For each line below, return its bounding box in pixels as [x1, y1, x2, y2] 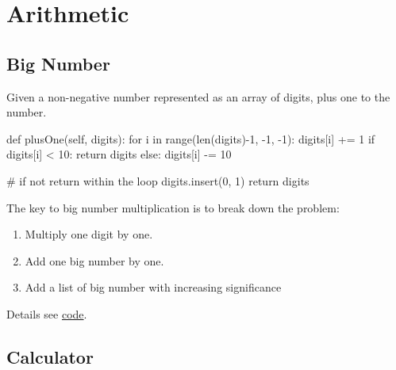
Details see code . [6, 305, 87, 322]
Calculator [6, 344, 94, 368]
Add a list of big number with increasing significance [25, 279, 282, 296]
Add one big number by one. [25, 252, 164, 269]
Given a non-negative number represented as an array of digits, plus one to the [6, 88, 390, 105]
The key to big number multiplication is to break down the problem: [6, 199, 340, 216]
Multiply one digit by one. [25, 226, 153, 242]
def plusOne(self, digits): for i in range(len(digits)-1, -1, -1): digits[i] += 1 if [6, 130, 375, 147]
